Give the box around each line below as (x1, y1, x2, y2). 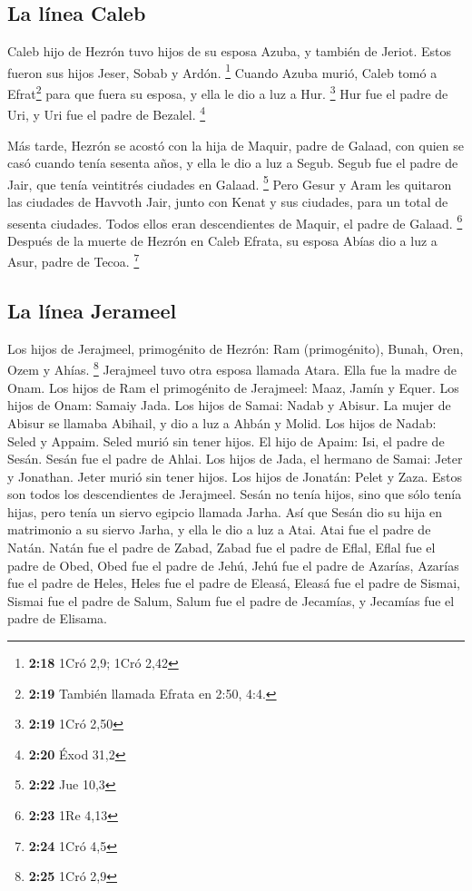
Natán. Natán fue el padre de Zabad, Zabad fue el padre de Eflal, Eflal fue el (7, 538, 436, 557)
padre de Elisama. (7, 609, 107, 628)
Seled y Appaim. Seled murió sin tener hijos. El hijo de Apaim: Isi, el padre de (7, 431, 445, 450)
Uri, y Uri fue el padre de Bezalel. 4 (7, 103, 206, 123)
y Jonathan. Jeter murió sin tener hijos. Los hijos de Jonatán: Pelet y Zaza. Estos (7, 466, 463, 485)
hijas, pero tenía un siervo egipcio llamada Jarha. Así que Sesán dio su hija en (7, 502, 443, 521)
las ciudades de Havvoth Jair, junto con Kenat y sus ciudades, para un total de (7, 191, 448, 211)
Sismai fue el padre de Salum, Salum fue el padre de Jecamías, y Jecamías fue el (7, 591, 455, 610)
